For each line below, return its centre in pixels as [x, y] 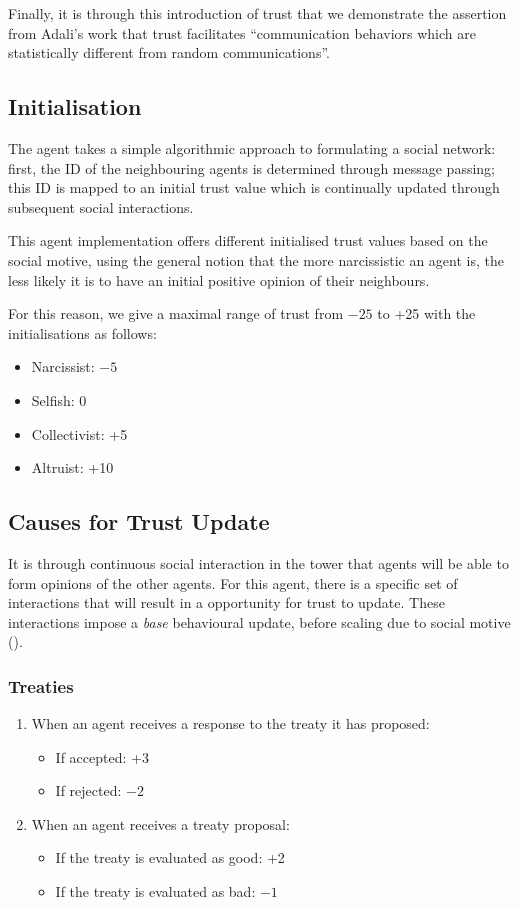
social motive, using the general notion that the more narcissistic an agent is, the [256, 259]
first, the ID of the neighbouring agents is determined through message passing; [252, 167]
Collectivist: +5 [79, 433]
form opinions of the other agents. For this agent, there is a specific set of [233, 582]
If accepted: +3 [102, 756]
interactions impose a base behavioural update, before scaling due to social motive [259, 621]
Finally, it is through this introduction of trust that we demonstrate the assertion [257, 13]
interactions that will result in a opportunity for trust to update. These [226, 602]
